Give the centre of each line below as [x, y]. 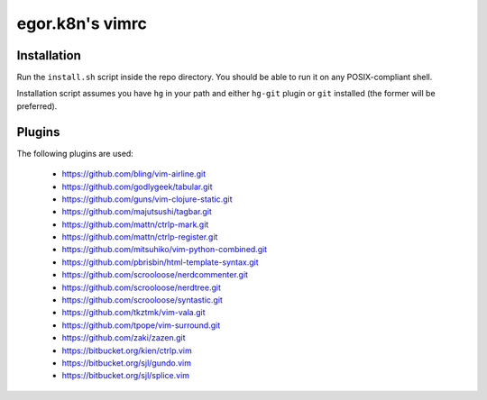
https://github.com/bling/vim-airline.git [134, 174]
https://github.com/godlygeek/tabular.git [137, 186]
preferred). [37, 106]
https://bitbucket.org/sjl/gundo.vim [126, 363]
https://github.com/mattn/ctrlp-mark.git [135, 224]
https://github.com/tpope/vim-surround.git [141, 325]
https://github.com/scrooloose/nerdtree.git [141, 287]
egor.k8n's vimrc [82, 23]
